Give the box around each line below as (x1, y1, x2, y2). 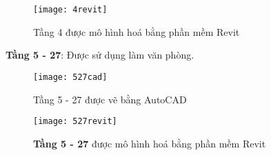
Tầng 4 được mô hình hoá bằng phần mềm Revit (33, 24, 240, 39)
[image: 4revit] (33, 5, 108, 14)
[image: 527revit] (33, 116, 117, 127)
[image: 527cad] (33, 72, 108, 82)
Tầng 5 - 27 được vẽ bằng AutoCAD (33, 92, 187, 106)
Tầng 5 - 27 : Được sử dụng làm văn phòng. (6, 48, 194, 62)
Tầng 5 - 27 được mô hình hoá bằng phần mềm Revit (33, 136, 266, 150)
